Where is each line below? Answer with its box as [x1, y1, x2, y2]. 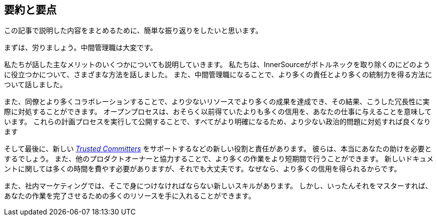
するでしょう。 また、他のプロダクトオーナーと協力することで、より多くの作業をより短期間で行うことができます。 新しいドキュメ [4, 154, 434, 163]
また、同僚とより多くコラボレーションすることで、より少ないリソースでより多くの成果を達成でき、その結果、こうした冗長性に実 [4, 97, 430, 106]
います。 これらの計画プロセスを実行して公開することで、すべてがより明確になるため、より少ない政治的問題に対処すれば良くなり [4, 117, 431, 126]
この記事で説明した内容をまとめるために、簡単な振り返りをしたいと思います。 [4, 26, 263, 35]
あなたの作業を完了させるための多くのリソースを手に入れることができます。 [4, 191, 255, 200]
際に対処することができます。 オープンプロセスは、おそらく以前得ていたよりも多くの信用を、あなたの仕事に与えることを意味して [4, 107, 432, 116]
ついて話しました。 [4, 80, 67, 89]
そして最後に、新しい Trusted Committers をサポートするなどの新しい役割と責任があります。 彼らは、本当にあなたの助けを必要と [4, 144, 432, 153]
